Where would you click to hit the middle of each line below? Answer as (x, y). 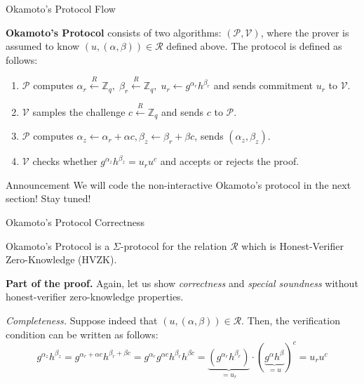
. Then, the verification (291, 320)
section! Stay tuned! (48, 198)
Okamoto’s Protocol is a (58, 245)
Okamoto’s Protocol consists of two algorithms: (114, 32)
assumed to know (43, 46)
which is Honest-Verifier (293, 245)
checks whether (65, 161)
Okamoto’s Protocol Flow (61, 8)
